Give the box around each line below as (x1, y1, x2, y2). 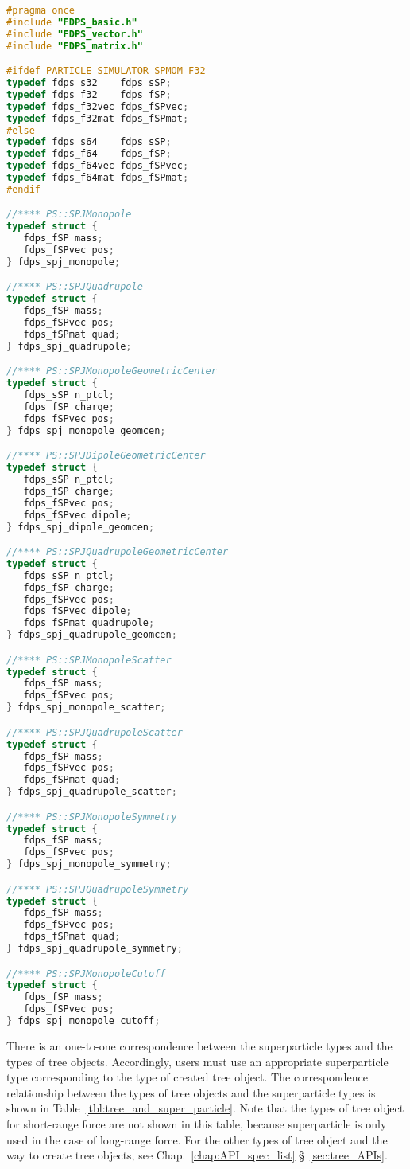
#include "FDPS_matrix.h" (6, 40, 143, 52)
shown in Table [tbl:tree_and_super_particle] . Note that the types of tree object (6, 1100, 404, 1116)
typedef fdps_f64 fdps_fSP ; (6, 148, 172, 160)
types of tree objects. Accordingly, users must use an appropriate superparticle (6, 1053, 389, 1069)
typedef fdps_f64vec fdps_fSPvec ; (6, 160, 189, 172)
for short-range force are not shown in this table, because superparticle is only (6, 1115, 387, 1132)
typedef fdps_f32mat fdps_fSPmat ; (6, 112, 189, 124)
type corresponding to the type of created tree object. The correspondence (6, 1069, 368, 1085)
